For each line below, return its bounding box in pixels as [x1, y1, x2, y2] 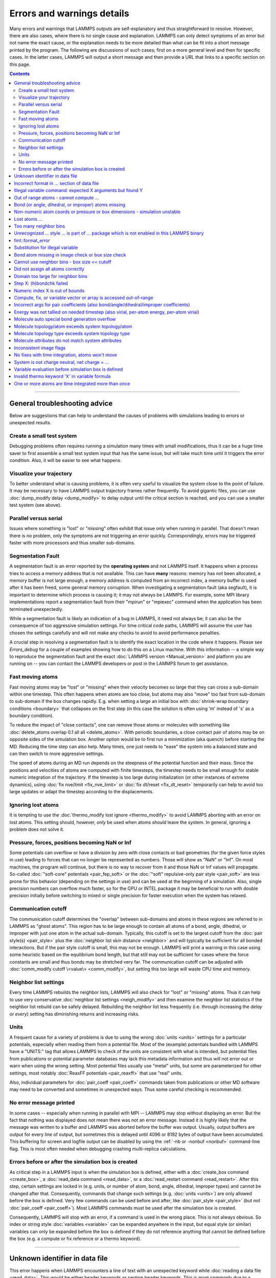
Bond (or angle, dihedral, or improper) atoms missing [14, 201, 125, 208]
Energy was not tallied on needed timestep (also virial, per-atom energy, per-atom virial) [14, 309, 199, 315]
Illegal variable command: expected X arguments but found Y [14, 187, 143, 194]
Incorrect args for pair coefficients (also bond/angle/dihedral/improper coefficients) [14, 302, 190, 308]
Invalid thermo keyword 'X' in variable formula [14, 373, 111, 379]
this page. [9, 61, 31, 67]
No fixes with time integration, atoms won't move [14, 352, 117, 358]
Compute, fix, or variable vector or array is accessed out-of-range [14, 294, 153, 301]
